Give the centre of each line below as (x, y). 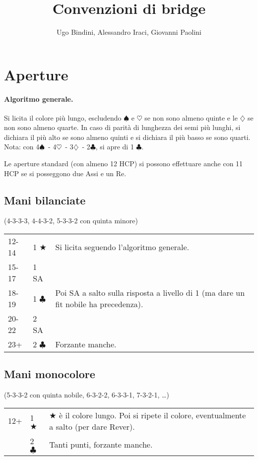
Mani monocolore (50, 374)
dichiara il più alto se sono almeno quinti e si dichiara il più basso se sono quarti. (127, 137)
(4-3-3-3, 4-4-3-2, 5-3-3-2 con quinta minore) (71, 221)
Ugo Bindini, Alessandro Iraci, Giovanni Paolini (129, 32)
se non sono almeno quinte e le (191, 117)
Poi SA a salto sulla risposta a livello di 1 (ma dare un (150, 293)
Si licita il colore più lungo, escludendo (63, 117)
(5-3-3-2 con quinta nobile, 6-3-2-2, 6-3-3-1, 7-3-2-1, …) (87, 395)
